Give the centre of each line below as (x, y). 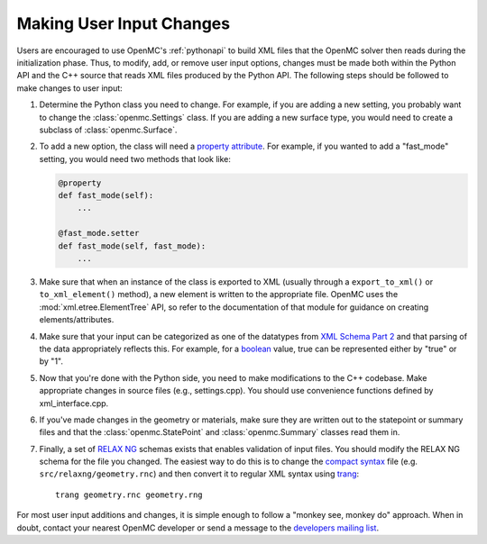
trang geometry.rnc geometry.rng (129, 494)
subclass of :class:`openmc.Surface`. (108, 130)
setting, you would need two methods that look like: (135, 159)
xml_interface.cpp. (74, 403)
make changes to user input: (70, 88)
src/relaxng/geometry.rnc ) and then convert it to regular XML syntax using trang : (199, 474)
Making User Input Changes (123, 23)
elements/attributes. (77, 320)
